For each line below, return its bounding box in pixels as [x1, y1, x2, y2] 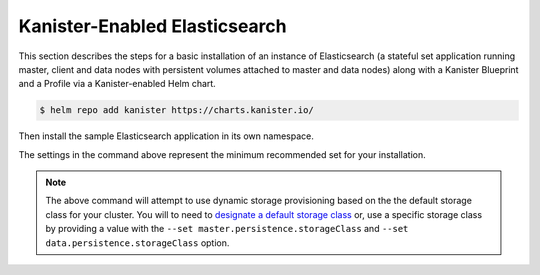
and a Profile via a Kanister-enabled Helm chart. [18, 78, 217, 90]
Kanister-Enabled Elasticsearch [18, 15, 287, 37]
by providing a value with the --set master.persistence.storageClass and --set [45, 223, 409, 235]
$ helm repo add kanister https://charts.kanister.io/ [39, 105, 314, 116]
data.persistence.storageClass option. [45, 236, 230, 249]
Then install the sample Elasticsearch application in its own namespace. [18, 130, 314, 142]
